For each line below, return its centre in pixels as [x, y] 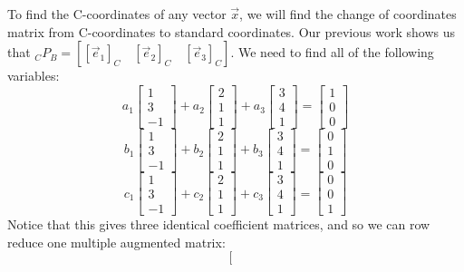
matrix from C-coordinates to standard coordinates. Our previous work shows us [231, 31]
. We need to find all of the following [332, 52]
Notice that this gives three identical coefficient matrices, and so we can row [219, 224]
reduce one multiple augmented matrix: [116, 242]
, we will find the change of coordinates [348, 14]
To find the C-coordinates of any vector [117, 14]
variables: [34, 76]
